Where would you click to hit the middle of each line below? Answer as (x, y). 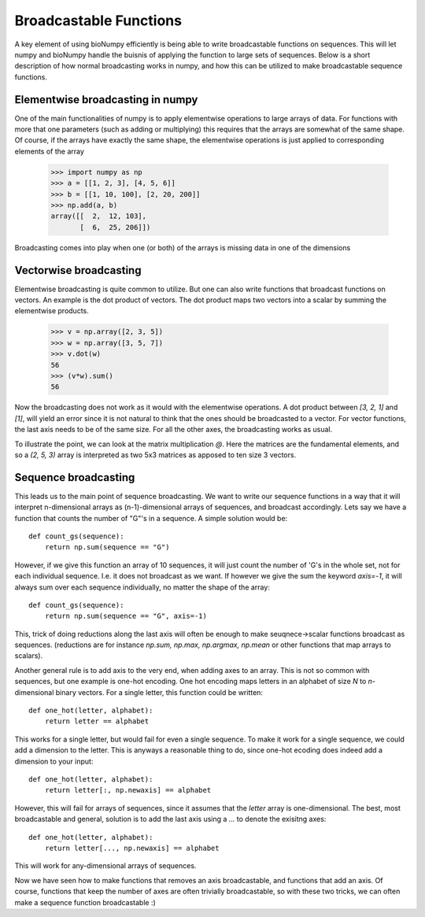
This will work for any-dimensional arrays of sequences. (105, 866)
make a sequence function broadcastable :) (85, 902)
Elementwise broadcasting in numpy (106, 100)
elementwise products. (52, 311)
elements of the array (49, 151)
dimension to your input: (54, 761)
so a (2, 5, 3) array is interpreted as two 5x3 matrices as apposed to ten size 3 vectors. (155, 455)
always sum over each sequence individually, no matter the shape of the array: (142, 587)
